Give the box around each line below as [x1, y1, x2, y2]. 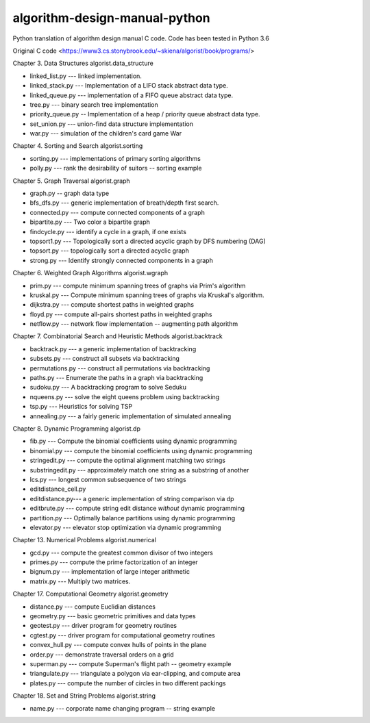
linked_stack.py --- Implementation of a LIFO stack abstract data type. [29, 81, 229, 90]
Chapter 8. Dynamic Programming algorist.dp [12, 424, 140, 433]
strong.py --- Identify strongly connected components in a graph [29, 256, 214, 264]
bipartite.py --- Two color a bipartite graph [29, 218, 150, 226]
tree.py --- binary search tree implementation [29, 100, 159, 109]
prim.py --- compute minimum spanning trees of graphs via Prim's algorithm [29, 281, 246, 290]
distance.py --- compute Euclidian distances [29, 602, 156, 611]
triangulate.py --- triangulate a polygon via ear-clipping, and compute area [29, 670, 241, 678]
